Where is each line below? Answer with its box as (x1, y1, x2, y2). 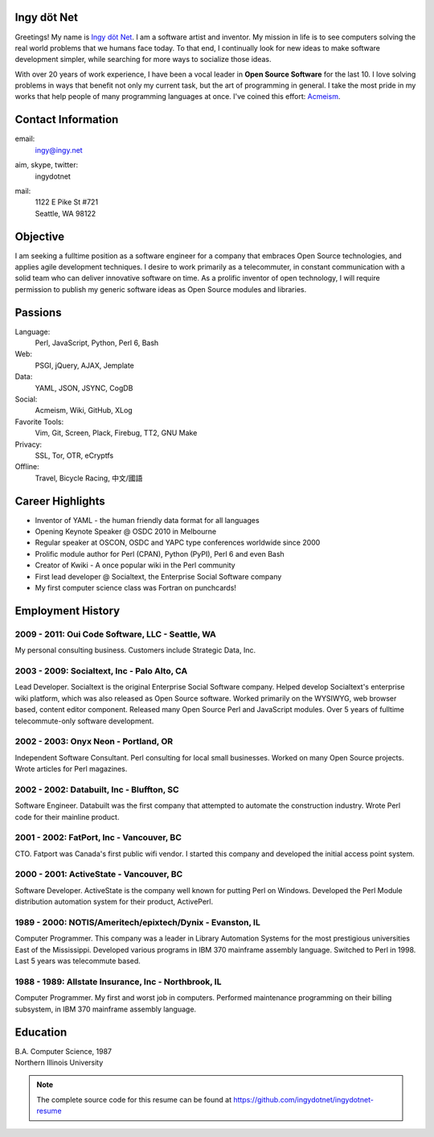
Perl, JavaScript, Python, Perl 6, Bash (35, 338, 159, 348)
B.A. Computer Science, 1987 (14, 1046, 113, 1056)
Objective (14, 229, 65, 243)
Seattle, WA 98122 (35, 208, 96, 218)
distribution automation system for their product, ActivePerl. (14, 897, 214, 907)
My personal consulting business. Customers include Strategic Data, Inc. (14, 645, 256, 655)
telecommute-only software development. (14, 716, 154, 726)
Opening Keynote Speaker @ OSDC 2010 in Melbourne (35, 527, 217, 537)
